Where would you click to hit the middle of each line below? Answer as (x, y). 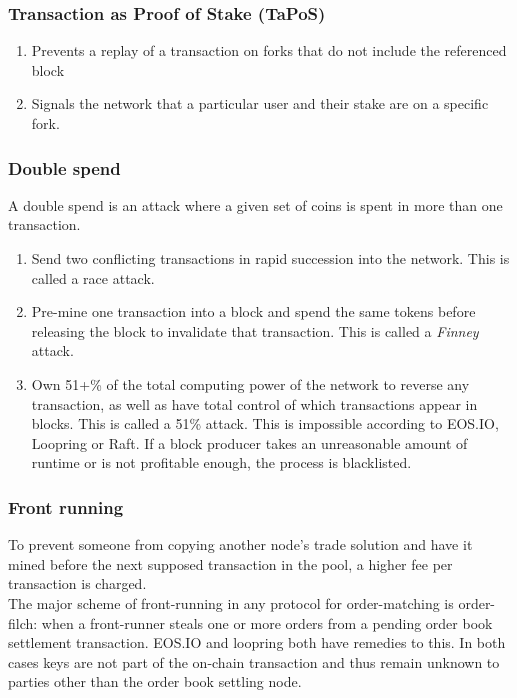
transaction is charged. (77, 583)
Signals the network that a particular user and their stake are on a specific (260, 103)
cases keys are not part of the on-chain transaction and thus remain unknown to (254, 661)
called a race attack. (93, 277)
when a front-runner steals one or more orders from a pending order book (267, 622)
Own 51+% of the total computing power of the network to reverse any (250, 383)
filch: (23, 622)
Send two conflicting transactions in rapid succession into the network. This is (270, 258)
